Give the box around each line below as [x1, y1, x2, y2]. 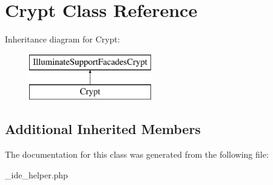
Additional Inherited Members [5, 119, 201, 138]
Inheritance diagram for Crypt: [5, 33, 120, 45]
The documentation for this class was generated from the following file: [5, 148, 269, 161]
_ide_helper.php [5, 168, 68, 181]
